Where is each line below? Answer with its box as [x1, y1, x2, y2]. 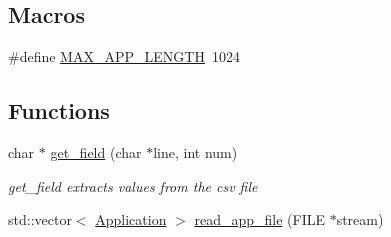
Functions [8, 95, 110, 126]
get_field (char [50, 142, 142, 162]
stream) [336, 209, 384, 230]
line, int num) [153, 142, 238, 162]
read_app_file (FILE [194, 209, 325, 230]
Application [95, 209, 167, 230]
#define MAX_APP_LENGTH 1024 [8, 46, 240, 67]
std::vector [8, 209, 72, 230]
